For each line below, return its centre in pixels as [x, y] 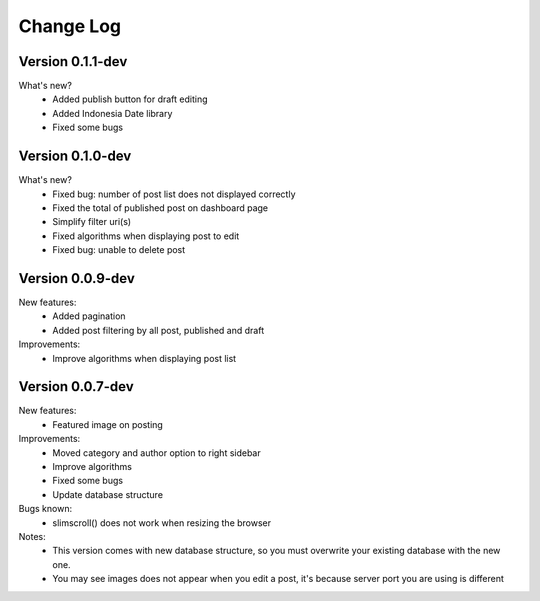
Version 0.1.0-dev [75, 156]
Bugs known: [45, 509]
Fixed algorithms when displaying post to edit [146, 236]
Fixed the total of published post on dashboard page [160, 207]
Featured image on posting [108, 424]
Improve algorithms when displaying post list [144, 358]
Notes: [32, 536]
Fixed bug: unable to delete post [119, 250]
